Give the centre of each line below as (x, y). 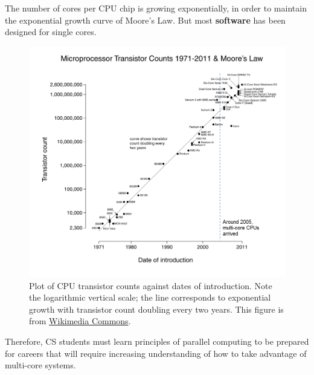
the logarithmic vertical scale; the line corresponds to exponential (150, 297)
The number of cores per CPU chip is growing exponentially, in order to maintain (156, 8)
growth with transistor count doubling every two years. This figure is (156, 309)
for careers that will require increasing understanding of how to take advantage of (156, 353)
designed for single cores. (51, 32)
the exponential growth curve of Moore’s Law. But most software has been (145, 20)
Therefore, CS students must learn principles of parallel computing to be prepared (157, 341)
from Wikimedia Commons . (80, 321)
